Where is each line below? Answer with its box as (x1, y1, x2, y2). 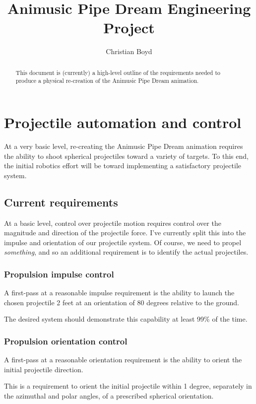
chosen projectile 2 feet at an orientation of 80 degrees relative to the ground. (4, 297, 239, 307)
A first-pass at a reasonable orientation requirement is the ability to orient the (4, 354, 242, 365)
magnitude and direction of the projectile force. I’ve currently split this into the (4, 227, 246, 238)
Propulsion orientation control (4, 335, 128, 347)
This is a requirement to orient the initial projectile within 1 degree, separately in (4, 381, 252, 391)
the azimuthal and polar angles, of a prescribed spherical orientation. (4, 390, 214, 401)
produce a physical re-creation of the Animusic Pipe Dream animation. (15, 76, 199, 85)
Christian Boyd (106, 46, 152, 57)
